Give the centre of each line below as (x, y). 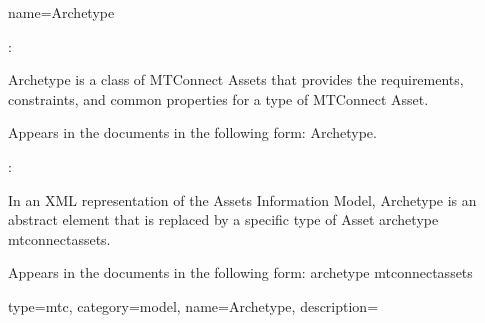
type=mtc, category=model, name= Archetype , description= (193, 305)
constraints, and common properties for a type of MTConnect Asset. (218, 98)
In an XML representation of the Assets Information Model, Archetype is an (242, 199)
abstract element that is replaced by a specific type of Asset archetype (223, 219)
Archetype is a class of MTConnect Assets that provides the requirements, (236, 79)
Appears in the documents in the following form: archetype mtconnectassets (240, 272)
